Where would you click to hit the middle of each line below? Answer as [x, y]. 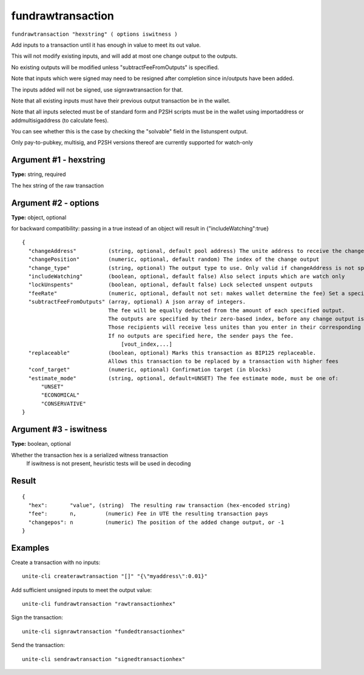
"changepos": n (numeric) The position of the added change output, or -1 [156, 522]
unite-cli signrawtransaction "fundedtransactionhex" [103, 631]
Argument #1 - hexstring [58, 160]
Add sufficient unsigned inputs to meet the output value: [82, 590]
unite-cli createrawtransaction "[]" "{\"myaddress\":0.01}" [115, 576]
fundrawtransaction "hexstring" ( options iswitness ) [95, 34]
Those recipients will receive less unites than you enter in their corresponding [234, 327]
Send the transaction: [38, 645]
